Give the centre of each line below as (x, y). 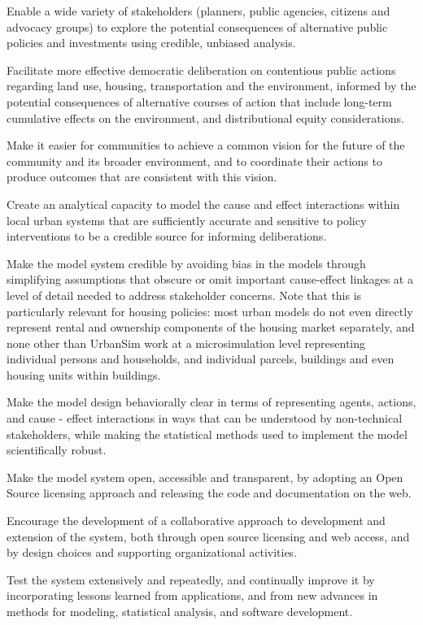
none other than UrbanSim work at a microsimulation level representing (186, 343)
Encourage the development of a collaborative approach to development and (196, 521)
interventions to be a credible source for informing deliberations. (167, 236)
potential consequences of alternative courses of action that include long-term (199, 101)
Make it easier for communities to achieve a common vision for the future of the (206, 145)
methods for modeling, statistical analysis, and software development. (180, 611)
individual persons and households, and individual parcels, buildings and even (201, 359)
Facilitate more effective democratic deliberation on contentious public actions (201, 69)
